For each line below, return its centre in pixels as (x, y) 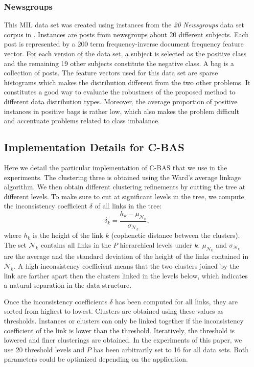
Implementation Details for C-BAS (94, 147)
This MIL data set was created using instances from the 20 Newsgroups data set (124, 25)
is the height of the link (68, 235)
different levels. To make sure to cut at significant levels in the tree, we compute (124, 196)
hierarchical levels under (156, 244)
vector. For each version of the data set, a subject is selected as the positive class (125, 53)
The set (15, 244)
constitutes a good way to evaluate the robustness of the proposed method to (120, 92)
